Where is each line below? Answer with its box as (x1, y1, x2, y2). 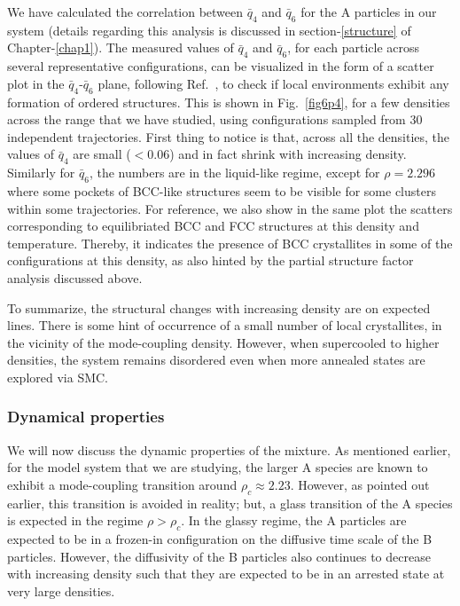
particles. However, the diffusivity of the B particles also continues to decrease (7, 547, 431, 565)
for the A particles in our (300, 3, 437, 20)
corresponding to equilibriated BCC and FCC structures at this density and (7, 216, 419, 235)
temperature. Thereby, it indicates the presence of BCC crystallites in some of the (7, 233, 453, 252)
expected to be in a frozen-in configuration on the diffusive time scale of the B (7, 530, 433, 548)
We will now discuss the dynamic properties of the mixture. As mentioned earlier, (7, 440, 451, 459)
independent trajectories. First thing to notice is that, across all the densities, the (7, 127, 450, 146)
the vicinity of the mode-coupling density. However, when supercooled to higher (7, 333, 440, 351)
